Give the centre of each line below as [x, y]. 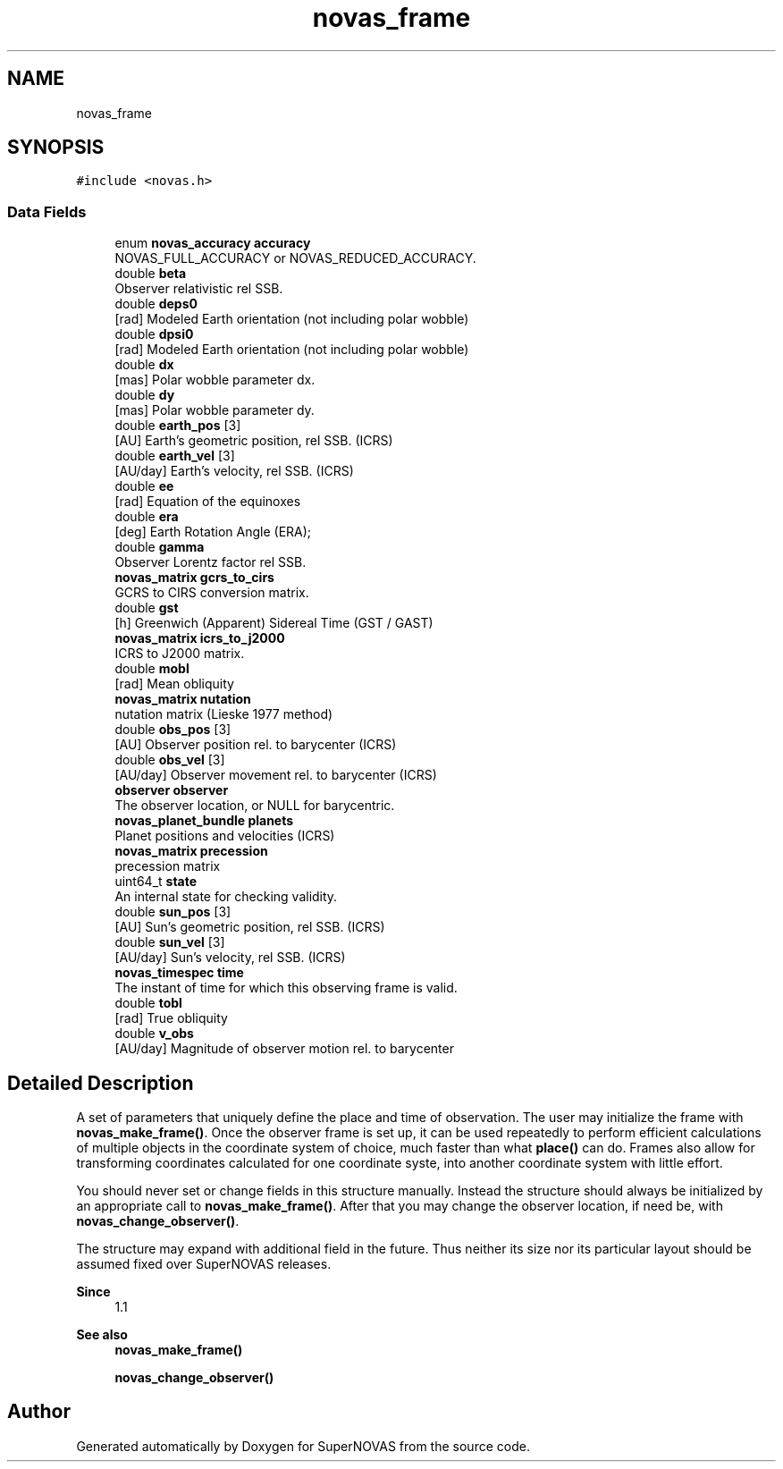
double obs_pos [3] [173, 730]
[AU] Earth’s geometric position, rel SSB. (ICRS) [254, 441]
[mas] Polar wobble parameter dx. [215, 380]
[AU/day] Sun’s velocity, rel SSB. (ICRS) [230, 958]
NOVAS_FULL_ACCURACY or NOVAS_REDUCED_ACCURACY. [295, 258]
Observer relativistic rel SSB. [199, 289]
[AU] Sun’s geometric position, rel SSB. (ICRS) [250, 927]
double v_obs [154, 1034]
